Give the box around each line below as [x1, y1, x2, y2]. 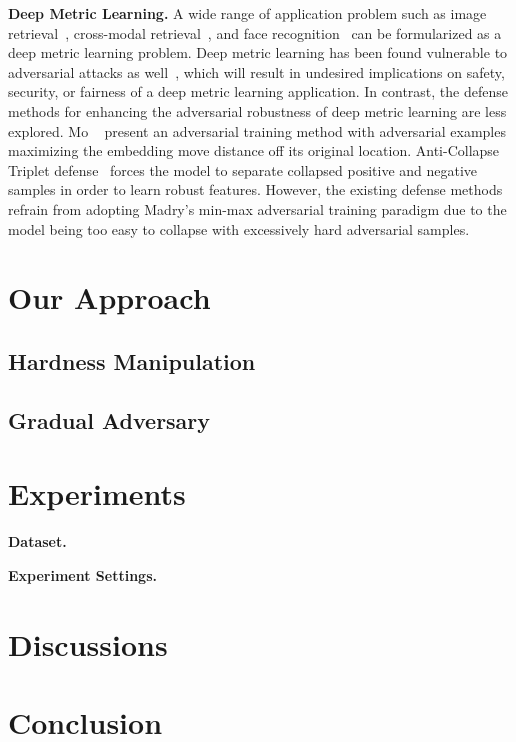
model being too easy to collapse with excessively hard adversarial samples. [8, 218, 470, 239]
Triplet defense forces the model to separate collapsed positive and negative [8, 159, 478, 180]
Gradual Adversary [8, 404, 211, 435]
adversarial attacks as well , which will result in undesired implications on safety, [8, 61, 505, 82]
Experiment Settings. [8, 564, 157, 585]
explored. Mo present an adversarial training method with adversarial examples [8, 120, 506, 141]
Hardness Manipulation [8, 345, 256, 376]
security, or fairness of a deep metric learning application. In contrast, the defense [8, 81, 508, 102]
